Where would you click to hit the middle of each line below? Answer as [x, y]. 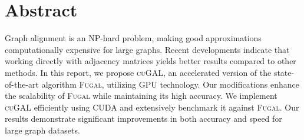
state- [284, 72]
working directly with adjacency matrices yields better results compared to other [151, 61]
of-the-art [22, 84]
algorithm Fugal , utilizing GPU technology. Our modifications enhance [171, 84]
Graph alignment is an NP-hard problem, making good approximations [133, 38]
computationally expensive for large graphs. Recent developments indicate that [147, 49]
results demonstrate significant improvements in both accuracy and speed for [143, 119]
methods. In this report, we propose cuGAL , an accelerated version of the [138, 72]
